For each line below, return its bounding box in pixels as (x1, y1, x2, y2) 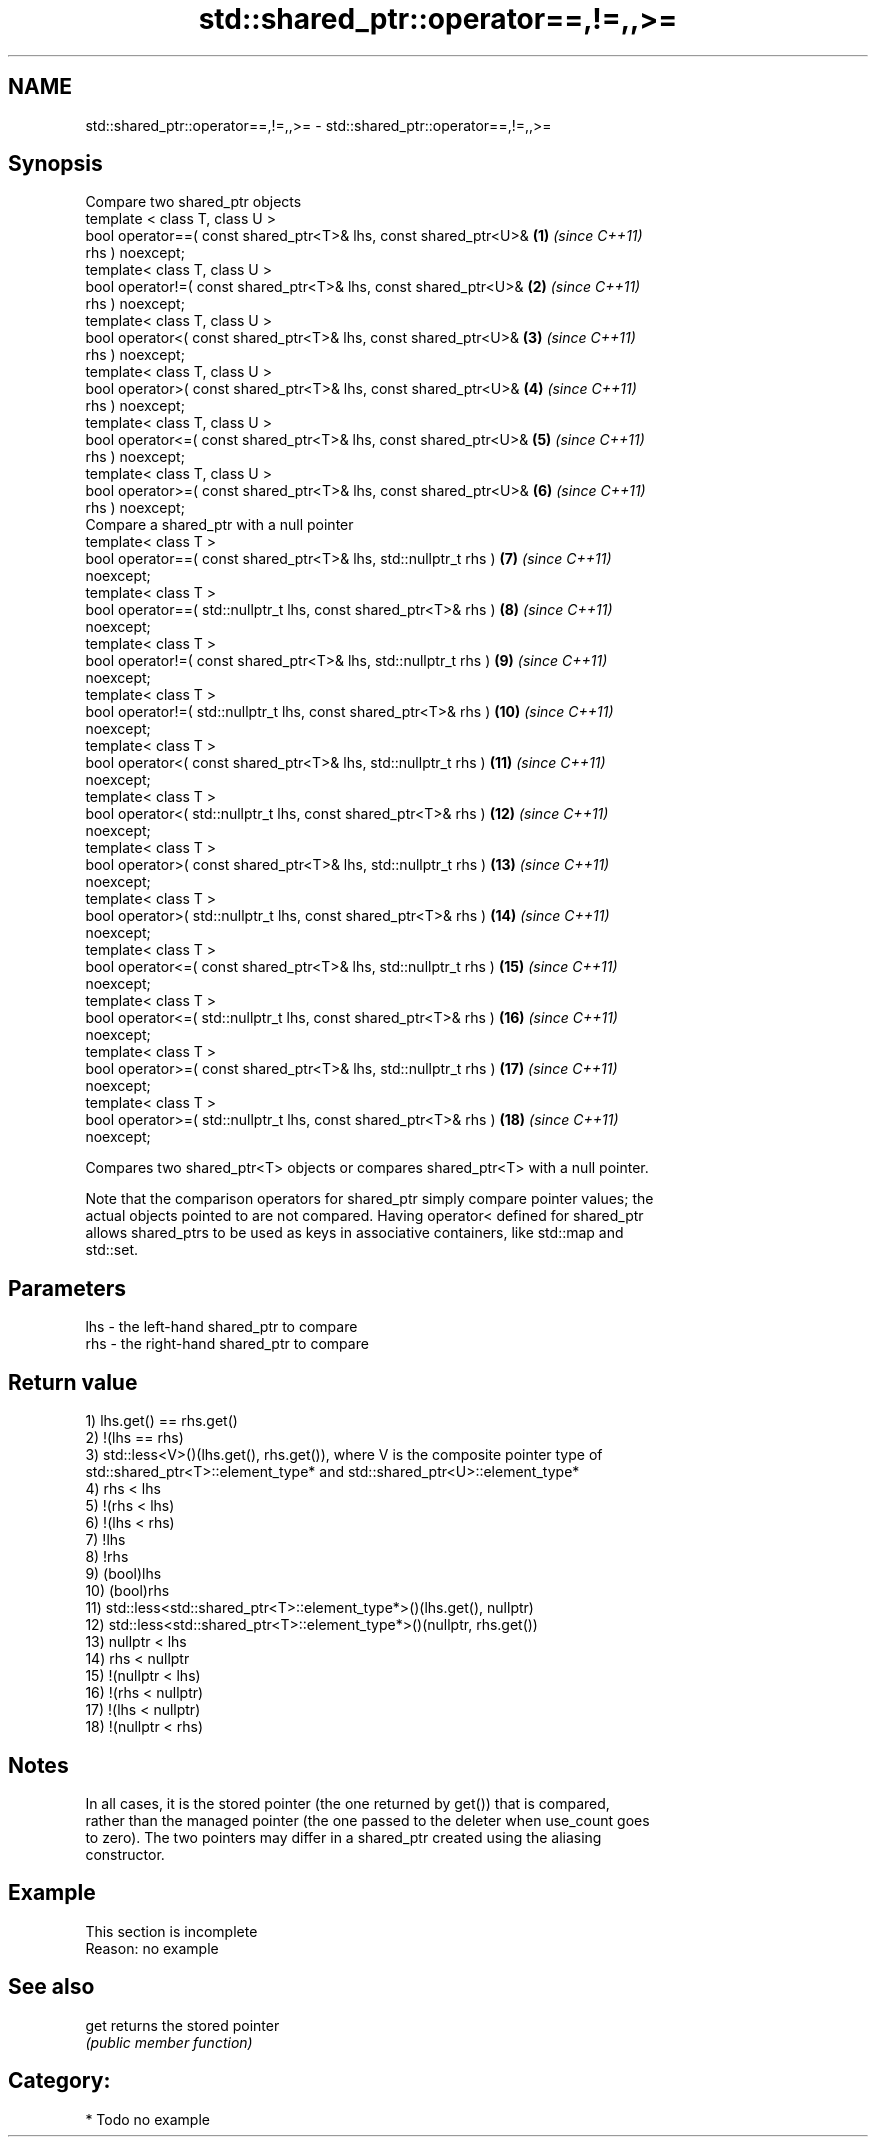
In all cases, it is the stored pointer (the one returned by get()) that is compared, (85, 1794, 610, 1812)
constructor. (85, 1845, 165, 1863)
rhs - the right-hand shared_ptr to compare (85, 1335, 369, 1353)
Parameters (8, 1275, 126, 1301)
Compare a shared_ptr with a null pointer (85, 516, 354, 534)
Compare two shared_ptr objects (85, 193, 302, 211)
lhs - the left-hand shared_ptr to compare (85, 1318, 358, 1336)
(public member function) (85, 2033, 253, 2051)
